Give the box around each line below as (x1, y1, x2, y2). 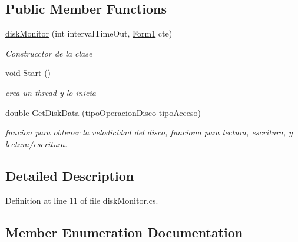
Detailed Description (5, 166, 134, 184)
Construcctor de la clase (5, 47, 92, 59)
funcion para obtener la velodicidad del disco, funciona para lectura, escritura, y (5, 126, 293, 138)
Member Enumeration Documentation (5, 223, 243, 241)
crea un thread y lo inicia (5, 86, 96, 98)
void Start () (5, 67, 51, 79)
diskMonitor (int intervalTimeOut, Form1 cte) (5, 27, 173, 39)
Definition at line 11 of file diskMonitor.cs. (5, 194, 158, 206)
